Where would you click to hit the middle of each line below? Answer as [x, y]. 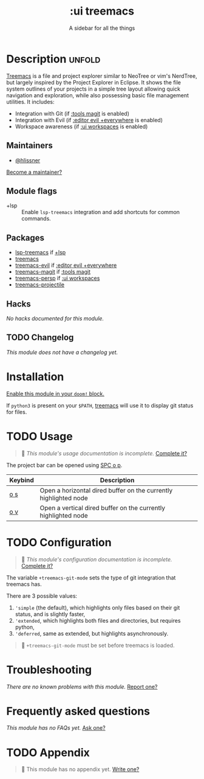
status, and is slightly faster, [50, 614]
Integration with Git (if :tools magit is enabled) [72, 113]
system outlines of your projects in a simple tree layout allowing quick [93, 89]
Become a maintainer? [34, 172]
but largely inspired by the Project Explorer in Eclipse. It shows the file [93, 82]
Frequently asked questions [78, 711]
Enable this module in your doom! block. [56, 393]
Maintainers [30, 146]
